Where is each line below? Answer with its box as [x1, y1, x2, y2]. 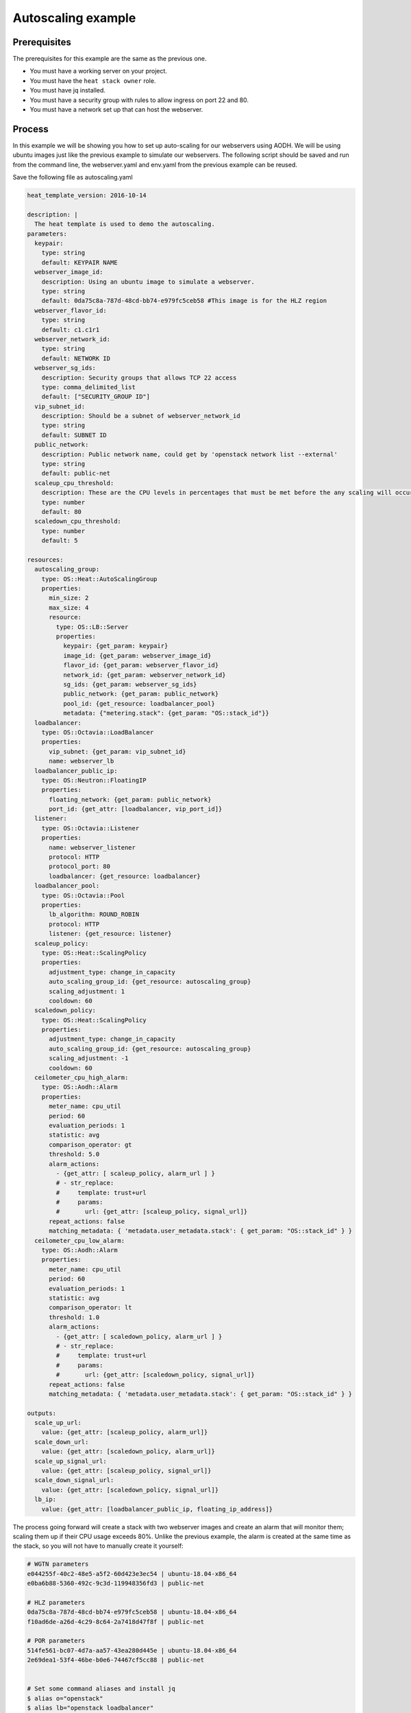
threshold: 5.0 [49, 1150, 100, 1158]
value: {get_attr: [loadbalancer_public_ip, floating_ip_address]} [41, 1505, 273, 1513]
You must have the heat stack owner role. [29, 76, 156, 85]
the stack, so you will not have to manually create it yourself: [12, 1542, 184, 1550]
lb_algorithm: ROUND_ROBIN [49, 911, 140, 918]
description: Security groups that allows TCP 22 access [41, 373, 237, 382]
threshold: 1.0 [49, 1313, 100, 1321]
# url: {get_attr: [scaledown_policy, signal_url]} [55, 1371, 255, 1379]
